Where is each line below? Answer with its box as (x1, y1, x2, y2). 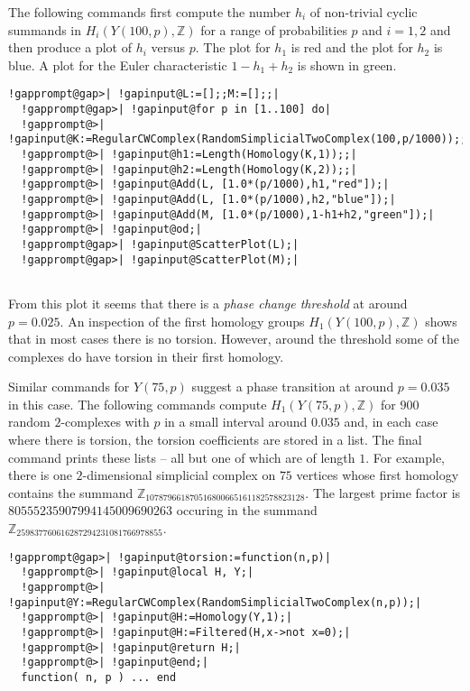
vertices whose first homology (296, 465, 459, 484)
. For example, (365, 447, 446, 466)
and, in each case (344, 412, 438, 431)
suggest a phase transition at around (191, 377, 394, 396)
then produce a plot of (8, 38, 132, 57)
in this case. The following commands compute (8, 394, 267, 413)
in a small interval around (164, 412, 308, 431)
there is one (8, 465, 72, 484)
